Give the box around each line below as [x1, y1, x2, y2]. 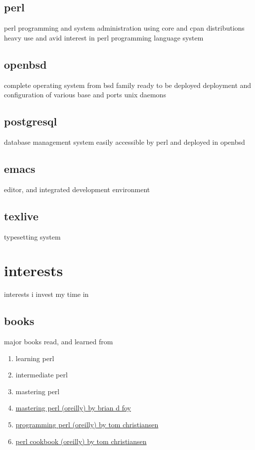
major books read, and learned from [4, 336, 113, 347]
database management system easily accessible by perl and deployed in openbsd [4, 136, 245, 147]
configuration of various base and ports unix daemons [4, 89, 166, 100]
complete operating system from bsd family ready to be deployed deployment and [4, 80, 252, 90]
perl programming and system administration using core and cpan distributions [4, 23, 245, 33]
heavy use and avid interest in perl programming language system [4, 32, 204, 42]
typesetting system [4, 231, 61, 242]
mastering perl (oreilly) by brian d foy [15, 403, 131, 413]
